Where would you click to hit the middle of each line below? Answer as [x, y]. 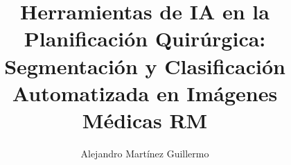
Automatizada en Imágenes [145, 93]
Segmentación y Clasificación [145, 66]
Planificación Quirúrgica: [145, 38]
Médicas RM [145, 120]
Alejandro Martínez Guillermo [145, 153]
